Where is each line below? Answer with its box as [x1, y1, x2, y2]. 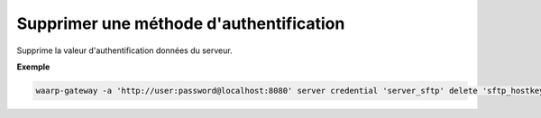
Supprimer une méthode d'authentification [16, 14, 345, 33]
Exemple [16, 61, 50, 72]
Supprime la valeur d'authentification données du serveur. [16, 45, 234, 56]
